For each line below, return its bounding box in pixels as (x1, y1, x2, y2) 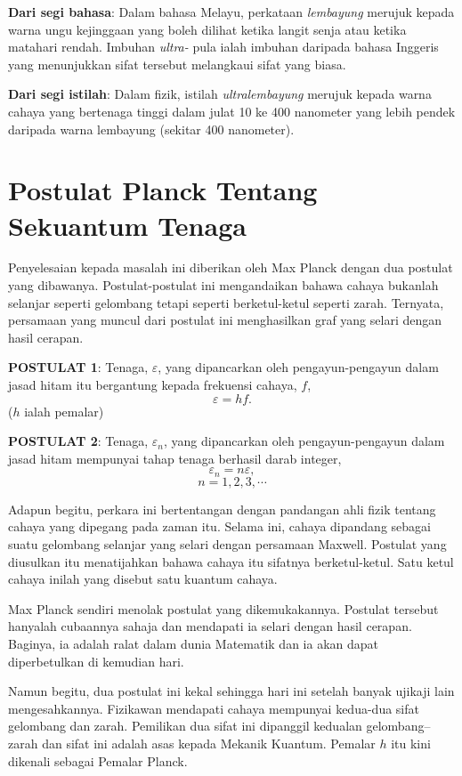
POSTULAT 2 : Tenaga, (8, 432, 149, 450)
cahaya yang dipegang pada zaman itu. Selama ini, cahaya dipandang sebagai (8, 517, 431, 536)
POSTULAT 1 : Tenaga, (8, 358, 149, 376)
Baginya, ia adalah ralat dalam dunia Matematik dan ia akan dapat (8, 635, 379, 653)
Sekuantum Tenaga (8, 206, 247, 243)
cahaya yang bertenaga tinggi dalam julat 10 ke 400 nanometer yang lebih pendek (8, 101, 456, 120)
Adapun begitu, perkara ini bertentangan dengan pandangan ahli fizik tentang (8, 499, 436, 518)
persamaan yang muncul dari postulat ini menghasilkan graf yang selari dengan (8, 311, 442, 329)
